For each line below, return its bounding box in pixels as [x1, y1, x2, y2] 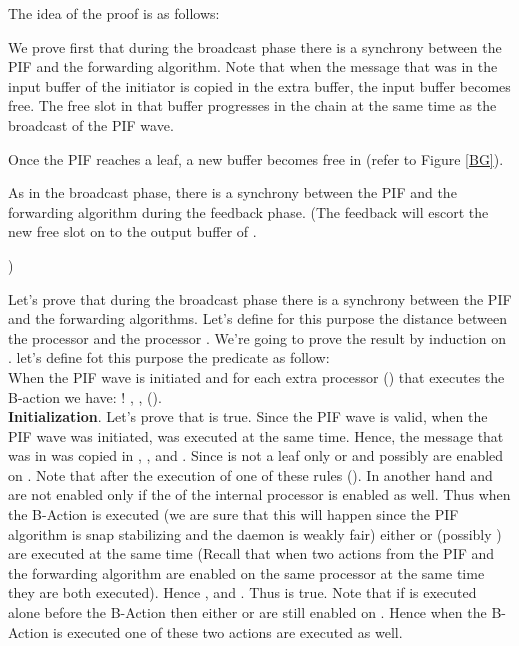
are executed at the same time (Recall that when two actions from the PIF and [8, 543, 495, 564]
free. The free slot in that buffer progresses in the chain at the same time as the [8, 95, 497, 116]
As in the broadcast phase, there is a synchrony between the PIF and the [8, 182, 457, 203]
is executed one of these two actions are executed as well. [53, 621, 403, 642]
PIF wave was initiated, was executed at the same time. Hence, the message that [8, 425, 504, 446]
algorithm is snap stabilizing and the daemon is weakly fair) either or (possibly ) [8, 523, 502, 544]
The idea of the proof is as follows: [8, 3, 220, 23]
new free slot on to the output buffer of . [8, 221, 257, 242]
